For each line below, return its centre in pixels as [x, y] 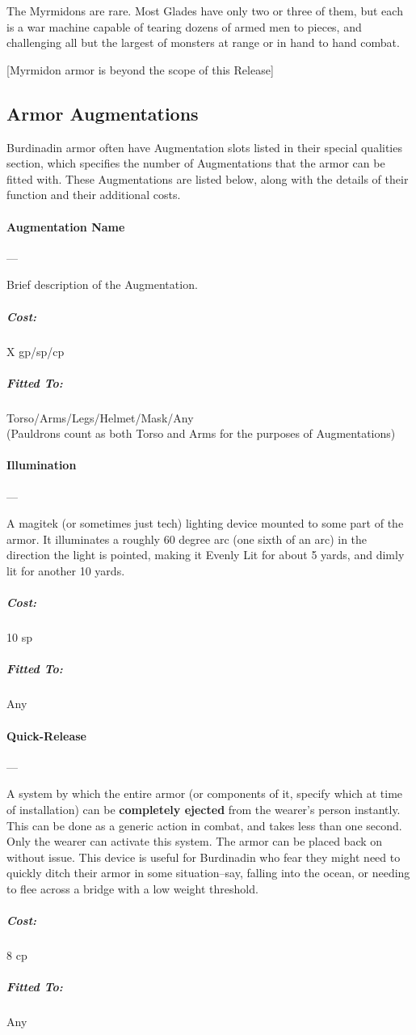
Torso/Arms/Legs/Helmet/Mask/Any [100, 417]
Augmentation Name [66, 226]
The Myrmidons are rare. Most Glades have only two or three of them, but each [205, 11]
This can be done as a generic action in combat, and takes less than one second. [204, 825]
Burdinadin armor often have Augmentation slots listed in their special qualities [204, 147]
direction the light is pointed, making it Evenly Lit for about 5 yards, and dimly [206, 555]
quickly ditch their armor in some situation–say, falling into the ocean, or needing [208, 873]
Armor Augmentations [103, 113]
